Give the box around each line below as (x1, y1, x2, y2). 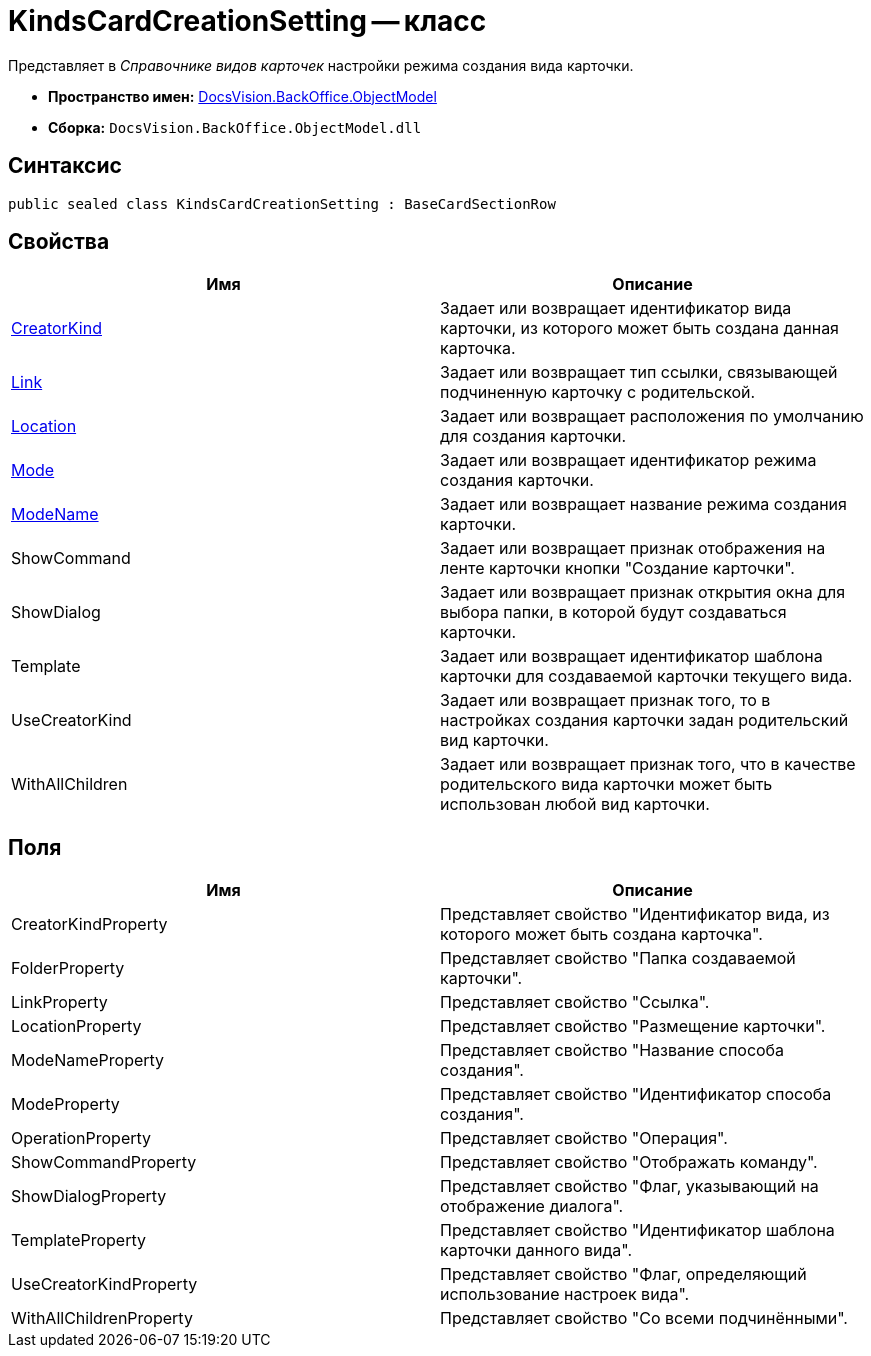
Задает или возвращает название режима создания (440, 494, 847, 515)
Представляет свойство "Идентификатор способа (440, 1084, 832, 1105)
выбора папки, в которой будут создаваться (440, 602, 787, 623)
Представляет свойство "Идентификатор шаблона (440, 1220, 835, 1241)
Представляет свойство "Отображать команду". (440, 1152, 818, 1173)
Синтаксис (8, 153, 122, 179)
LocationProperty (11, 1016, 142, 1037)
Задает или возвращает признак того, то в (440, 690, 771, 711)
